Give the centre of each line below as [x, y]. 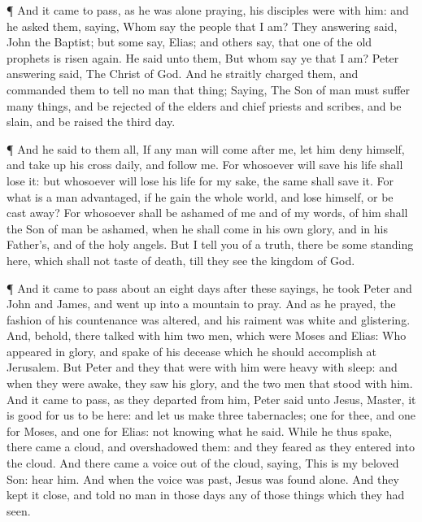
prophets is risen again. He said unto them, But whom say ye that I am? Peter [203, 57]
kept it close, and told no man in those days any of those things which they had [206, 495]
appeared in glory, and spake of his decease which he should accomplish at [192, 351]
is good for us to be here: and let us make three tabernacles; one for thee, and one [211, 415]
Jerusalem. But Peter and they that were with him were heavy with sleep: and [202, 367]
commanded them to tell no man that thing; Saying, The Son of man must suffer [209, 89]
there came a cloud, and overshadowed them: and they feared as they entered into [211, 447]
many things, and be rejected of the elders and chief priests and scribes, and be [204, 105]
